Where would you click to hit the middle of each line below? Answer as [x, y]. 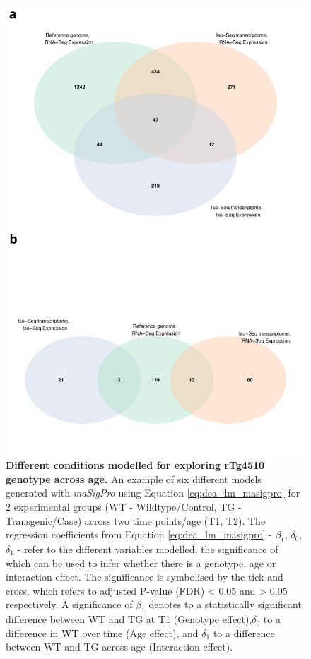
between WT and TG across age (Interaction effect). [119, 647]
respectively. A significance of [69, 604]
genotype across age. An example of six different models [134, 479]
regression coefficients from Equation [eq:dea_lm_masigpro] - [139, 534]
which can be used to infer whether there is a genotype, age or [141, 563]
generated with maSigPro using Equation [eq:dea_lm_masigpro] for [153, 493]
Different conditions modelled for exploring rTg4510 [135, 465]
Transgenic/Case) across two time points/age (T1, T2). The [136, 520]
